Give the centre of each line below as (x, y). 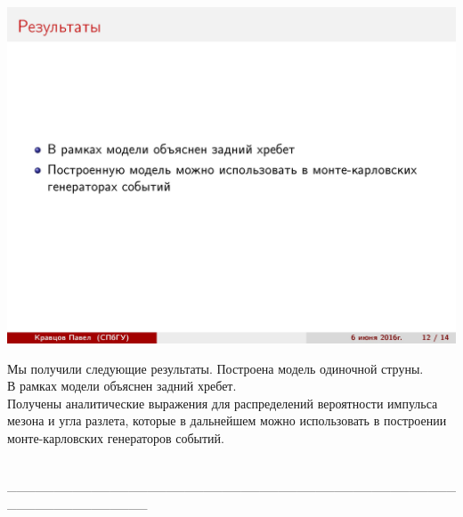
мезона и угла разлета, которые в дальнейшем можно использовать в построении (227, 420)
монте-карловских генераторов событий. (116, 437)
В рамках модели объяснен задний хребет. (122, 386)
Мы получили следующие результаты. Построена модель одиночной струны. (215, 368)
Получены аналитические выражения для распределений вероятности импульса (223, 403)
